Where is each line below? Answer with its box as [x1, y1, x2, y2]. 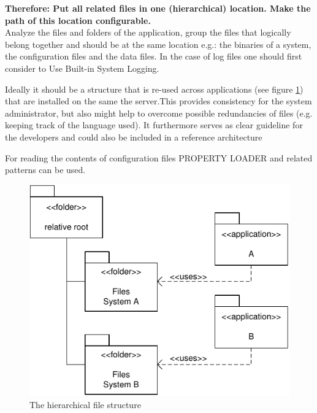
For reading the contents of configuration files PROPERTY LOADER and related [5, 151, 313, 164]
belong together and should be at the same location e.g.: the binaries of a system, [5, 37, 311, 50]
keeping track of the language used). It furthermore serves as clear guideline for [5, 118, 303, 131]
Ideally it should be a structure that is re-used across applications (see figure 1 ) [5, 82, 304, 95]
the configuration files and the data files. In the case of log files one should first [5, 50, 302, 63]
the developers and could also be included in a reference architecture [5, 130, 262, 143]
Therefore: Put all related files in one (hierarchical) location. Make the [5, 2, 311, 14]
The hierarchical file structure [29, 398, 141, 411]
